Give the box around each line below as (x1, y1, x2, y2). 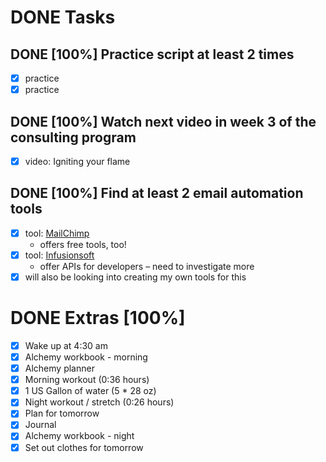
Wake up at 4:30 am (24, 339, 108, 351)
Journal (24, 419, 57, 431)
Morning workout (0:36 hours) (24, 374, 150, 386)
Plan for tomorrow (24, 407, 100, 420)
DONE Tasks (10, 6, 116, 29)
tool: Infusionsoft (24, 249, 95, 261)
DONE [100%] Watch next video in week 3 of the (10, 113, 317, 130)
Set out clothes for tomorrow (24, 441, 144, 453)
